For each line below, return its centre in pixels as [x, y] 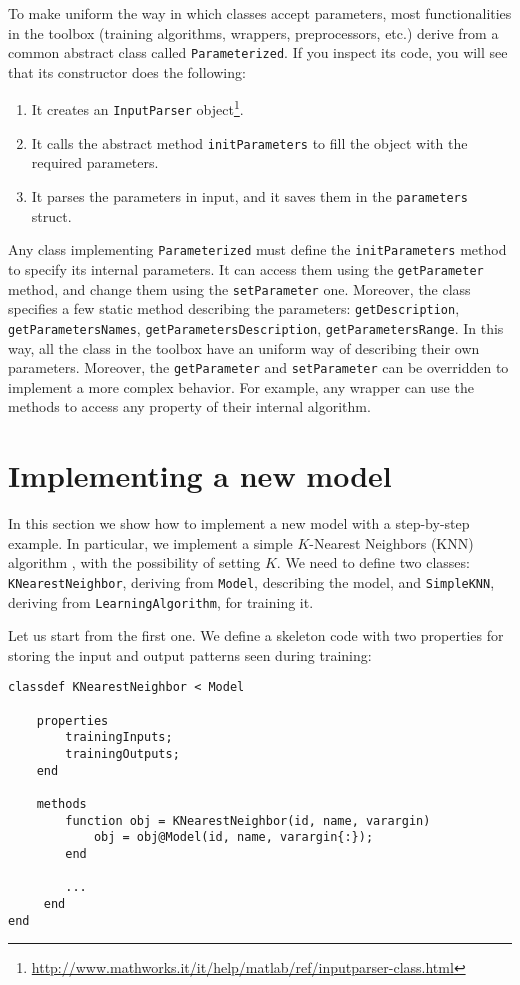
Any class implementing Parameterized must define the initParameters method [257, 249]
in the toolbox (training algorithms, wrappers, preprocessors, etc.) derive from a [253, 32]
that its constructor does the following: [127, 71]
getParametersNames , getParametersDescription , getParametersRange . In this [256, 327]
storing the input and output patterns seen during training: [190, 654]
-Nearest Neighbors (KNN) [391, 542]
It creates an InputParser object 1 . [137, 108]
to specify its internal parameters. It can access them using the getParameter [246, 268]
